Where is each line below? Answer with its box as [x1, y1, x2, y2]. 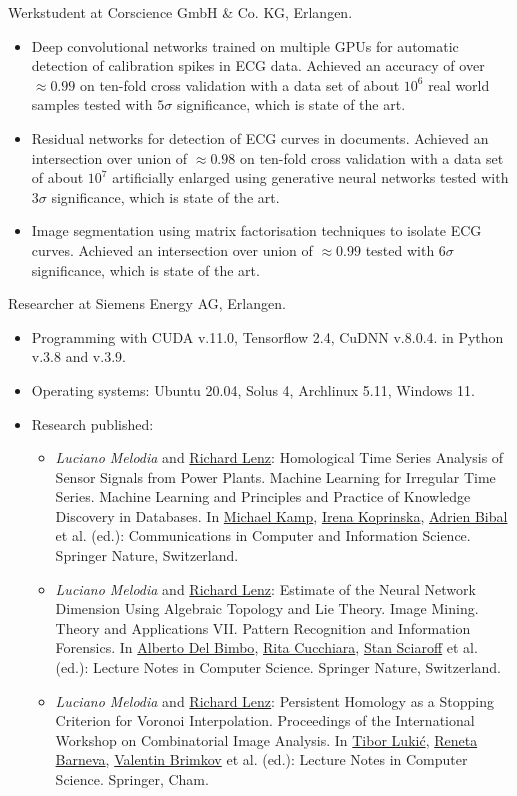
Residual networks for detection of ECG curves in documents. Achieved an [31, 127, 489, 148]
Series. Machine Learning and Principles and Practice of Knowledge [55, 486, 471, 507]
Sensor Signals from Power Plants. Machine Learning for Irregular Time [55, 466, 496, 487]
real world [428, 74, 490, 95]
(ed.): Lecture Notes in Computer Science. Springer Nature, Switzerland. [55, 657, 502, 678]
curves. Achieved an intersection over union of [31, 239, 313, 260]
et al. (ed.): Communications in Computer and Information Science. [55, 525, 471, 546]
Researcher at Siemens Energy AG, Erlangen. [8, 293, 286, 314]
